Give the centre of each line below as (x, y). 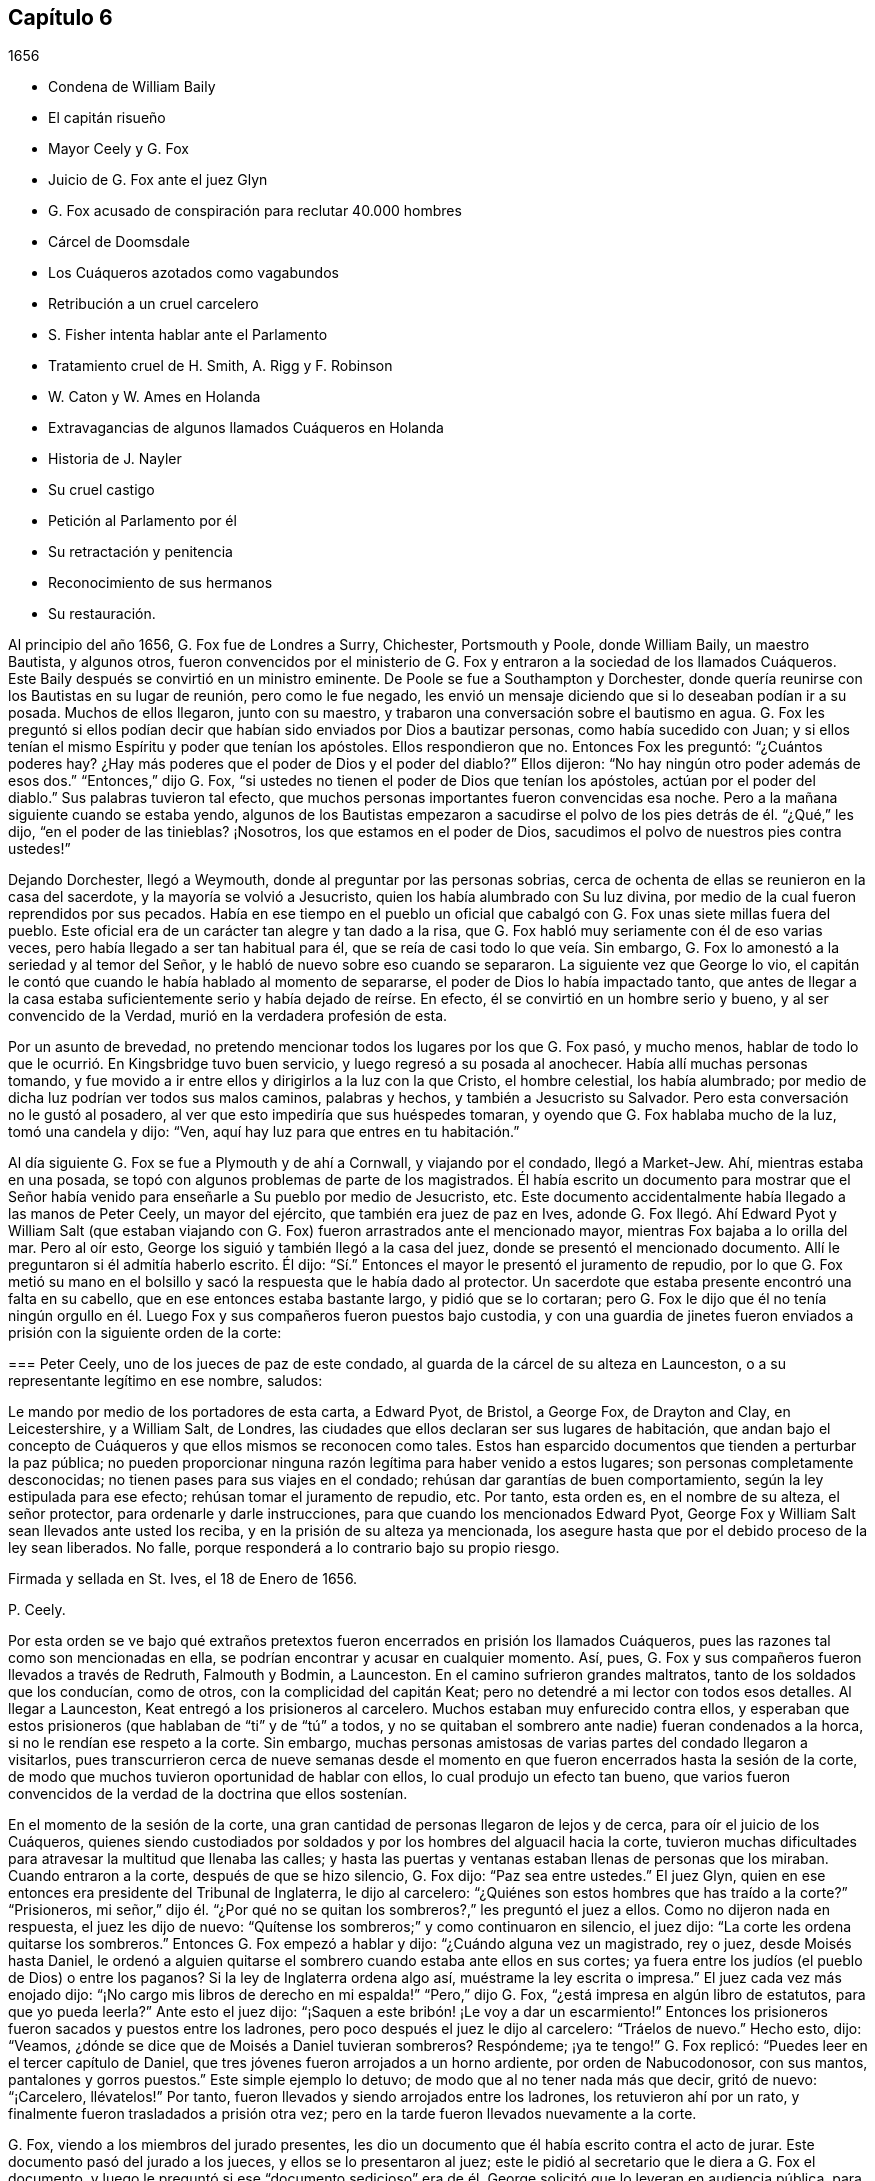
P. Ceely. (37, 1610)
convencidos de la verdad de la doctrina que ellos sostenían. (208, 1794)
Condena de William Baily (132, 87)
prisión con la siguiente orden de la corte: (145, 1333)
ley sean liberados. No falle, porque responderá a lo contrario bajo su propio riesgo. (284, 1548)
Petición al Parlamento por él (142, 521)
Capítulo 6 (60, 17)
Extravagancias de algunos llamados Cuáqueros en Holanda (246, 428)
